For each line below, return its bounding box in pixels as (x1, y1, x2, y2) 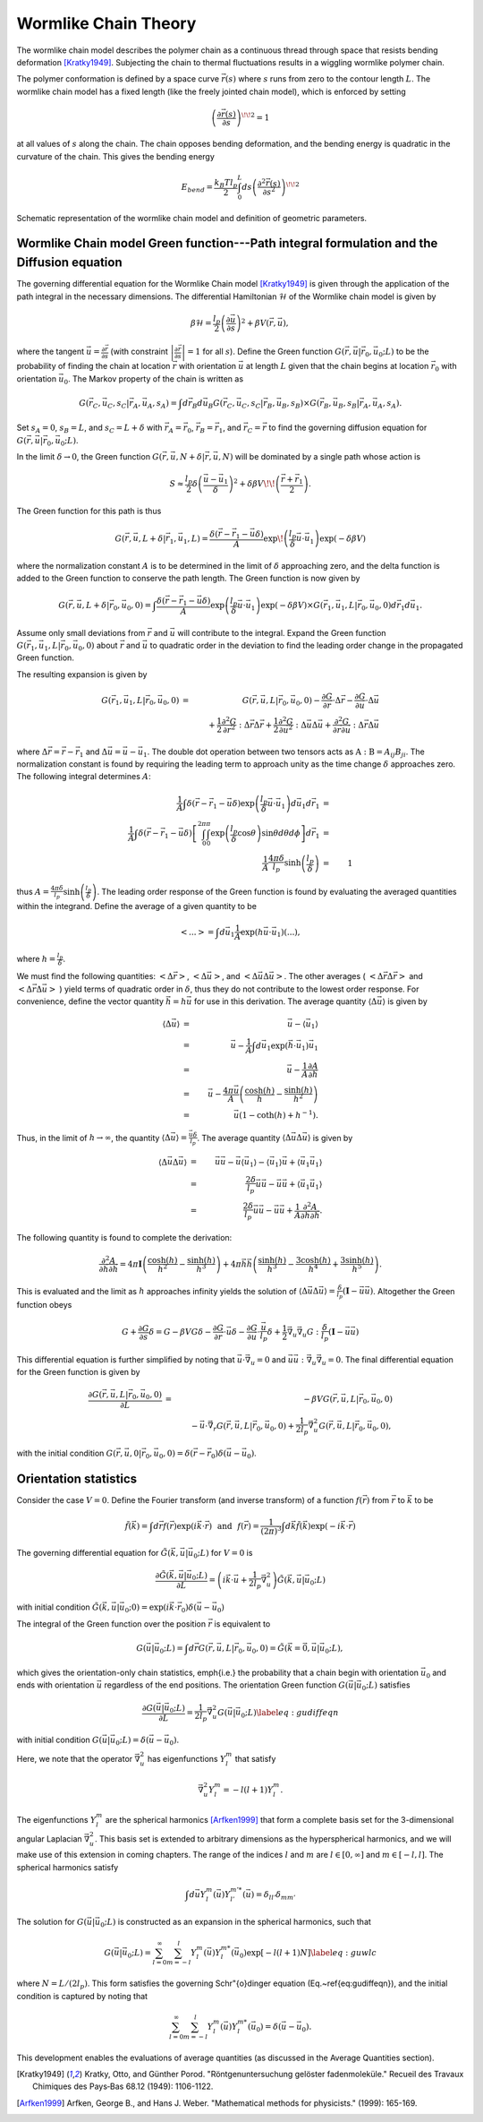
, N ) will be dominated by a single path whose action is (217, 451, 420, 461)
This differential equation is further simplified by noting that (16, 1353, 236, 1365)
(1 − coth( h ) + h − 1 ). (238, 1109, 319, 1120)
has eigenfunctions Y (147, 1754, 226, 1765)
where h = (16, 953, 56, 964)
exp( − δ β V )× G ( (260, 600, 324, 611)
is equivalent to (214, 1618, 271, 1629)
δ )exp (232, 798, 255, 808)
